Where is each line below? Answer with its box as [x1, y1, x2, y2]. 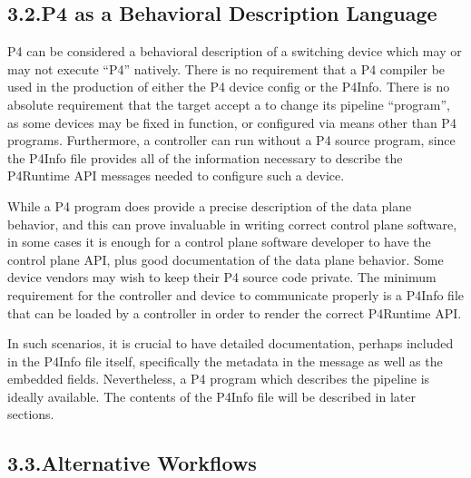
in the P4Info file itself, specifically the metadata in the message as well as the [7, 351, 443, 370]
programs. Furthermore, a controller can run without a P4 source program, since [7, 131, 456, 150]
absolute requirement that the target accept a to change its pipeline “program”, [7, 94, 450, 113]
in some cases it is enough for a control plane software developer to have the [7, 232, 431, 251]
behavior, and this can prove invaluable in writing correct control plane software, [7, 214, 457, 233]
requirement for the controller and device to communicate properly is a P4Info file [7, 285, 464, 304]
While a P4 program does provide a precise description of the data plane [7, 196, 412, 215]
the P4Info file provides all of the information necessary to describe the [7, 148, 403, 167]
